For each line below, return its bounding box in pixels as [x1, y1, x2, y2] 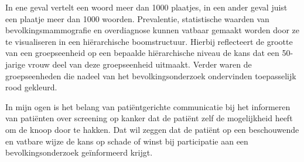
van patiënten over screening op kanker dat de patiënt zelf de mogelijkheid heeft [5, 112, 293, 124]
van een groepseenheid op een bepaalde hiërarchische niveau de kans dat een [5, 47, 279, 59]
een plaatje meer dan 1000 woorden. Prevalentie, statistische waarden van [5, 12, 269, 24]
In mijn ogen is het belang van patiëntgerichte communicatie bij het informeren [5, 100, 291, 112]
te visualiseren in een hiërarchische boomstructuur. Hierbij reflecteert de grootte [5, 35, 293, 47]
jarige [5, 58, 25, 70]
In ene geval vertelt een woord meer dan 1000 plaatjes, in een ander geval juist [5, 1, 288, 13]
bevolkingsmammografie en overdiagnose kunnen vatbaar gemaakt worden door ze [5, 24, 300, 36]
